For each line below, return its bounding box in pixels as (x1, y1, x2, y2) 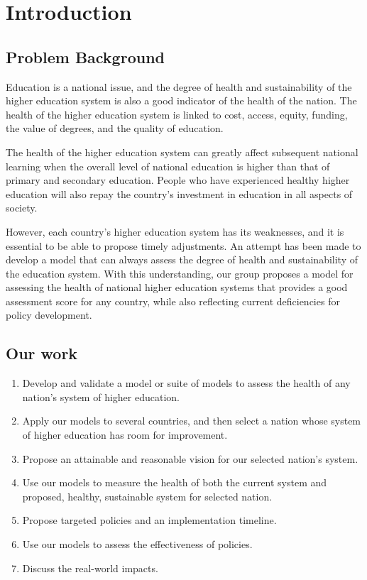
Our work (6, 342, 78, 364)
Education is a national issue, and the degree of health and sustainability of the (6, 79, 352, 94)
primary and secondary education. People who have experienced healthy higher (6, 173, 350, 187)
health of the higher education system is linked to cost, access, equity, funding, (6, 106, 348, 121)
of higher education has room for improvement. (22, 427, 228, 442)
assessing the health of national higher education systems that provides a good (6, 280, 348, 295)
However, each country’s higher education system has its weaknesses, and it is (6, 224, 344, 239)
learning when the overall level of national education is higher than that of (6, 158, 330, 173)
